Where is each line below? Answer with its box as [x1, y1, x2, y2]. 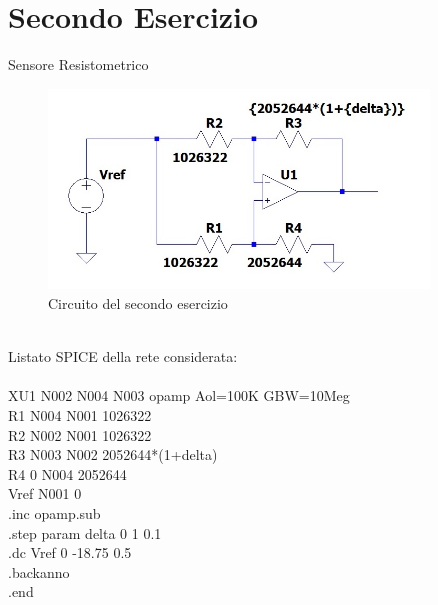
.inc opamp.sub [8, 503, 101, 523]
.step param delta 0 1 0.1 [8, 522, 162, 543]
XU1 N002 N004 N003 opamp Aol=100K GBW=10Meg [8, 385, 350, 406]
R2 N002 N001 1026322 [8, 424, 152, 445]
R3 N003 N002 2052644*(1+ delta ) [8, 444, 218, 465]
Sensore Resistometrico [8, 54, 149, 75]
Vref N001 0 [8, 483, 82, 504]
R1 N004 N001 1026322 [8, 405, 152, 426]
